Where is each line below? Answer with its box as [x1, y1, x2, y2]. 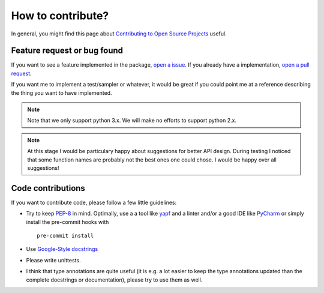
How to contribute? [11, 9, 109, 22]
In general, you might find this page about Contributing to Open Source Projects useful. [11, 30, 227, 37]
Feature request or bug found [11, 46, 123, 56]
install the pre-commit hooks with [26, 218, 109, 225]
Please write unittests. [26, 256, 81, 264]
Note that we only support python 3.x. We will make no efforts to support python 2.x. [27, 117, 237, 124]
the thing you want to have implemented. [11, 89, 112, 96]
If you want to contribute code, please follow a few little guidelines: [11, 199, 177, 206]
